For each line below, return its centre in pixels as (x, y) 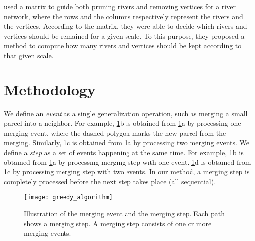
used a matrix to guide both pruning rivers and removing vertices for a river (120, 6)
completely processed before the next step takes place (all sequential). (110, 181)
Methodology (50, 89)
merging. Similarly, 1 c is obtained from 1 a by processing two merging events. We (127, 142)
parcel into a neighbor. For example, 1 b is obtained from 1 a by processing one (123, 123)
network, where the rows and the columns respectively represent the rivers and (124, 16)
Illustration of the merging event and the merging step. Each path (124, 213)
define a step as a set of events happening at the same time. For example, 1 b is (124, 152)
